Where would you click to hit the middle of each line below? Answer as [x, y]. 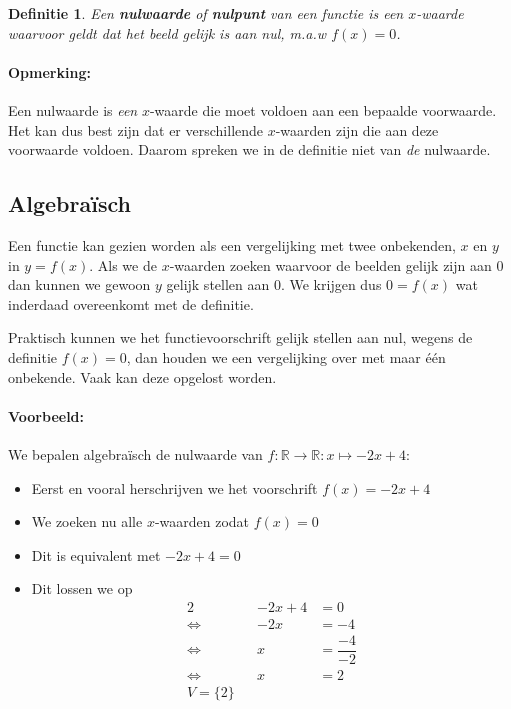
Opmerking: [49, 71]
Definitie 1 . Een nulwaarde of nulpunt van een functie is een [206, 13]
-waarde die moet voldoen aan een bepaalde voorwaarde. [323, 109]
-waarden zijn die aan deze [357, 129]
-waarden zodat [202, 521]
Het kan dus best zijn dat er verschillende [136, 129]
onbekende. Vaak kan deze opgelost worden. [142, 376]
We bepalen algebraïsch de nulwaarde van [135, 453]
